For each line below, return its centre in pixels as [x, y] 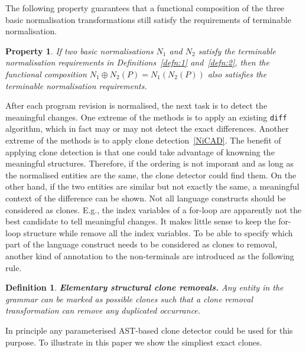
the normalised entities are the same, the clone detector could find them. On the [151, 175]
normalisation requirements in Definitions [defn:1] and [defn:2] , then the [137, 62]
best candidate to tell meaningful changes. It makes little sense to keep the [141, 221]
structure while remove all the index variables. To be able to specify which [158, 232]
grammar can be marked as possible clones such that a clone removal [129, 299]
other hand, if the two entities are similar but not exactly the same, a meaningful [152, 186]
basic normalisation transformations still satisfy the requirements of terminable [148, 19]
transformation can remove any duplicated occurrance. [103, 310]
